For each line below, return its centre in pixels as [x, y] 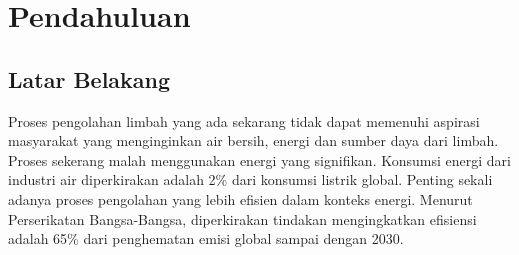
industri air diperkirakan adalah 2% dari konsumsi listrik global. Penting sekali [250, 179]
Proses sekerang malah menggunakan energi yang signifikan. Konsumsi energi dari [259, 159]
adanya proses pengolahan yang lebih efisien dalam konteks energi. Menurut [240, 198]
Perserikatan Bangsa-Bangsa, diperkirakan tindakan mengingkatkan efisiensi [242, 218]
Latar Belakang [89, 78]
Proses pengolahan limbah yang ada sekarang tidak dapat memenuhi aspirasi [244, 120]
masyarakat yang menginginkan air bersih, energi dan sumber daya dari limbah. [253, 140]
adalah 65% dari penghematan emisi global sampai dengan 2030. [206, 238]
